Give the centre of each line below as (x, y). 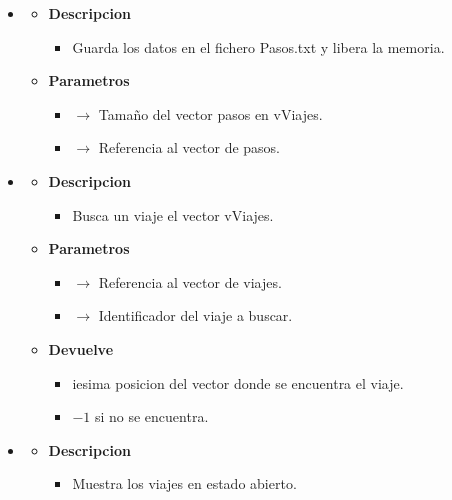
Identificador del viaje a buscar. (195, 315)
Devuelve (81, 348)
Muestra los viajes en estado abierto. (184, 483)
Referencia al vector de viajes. (190, 281)
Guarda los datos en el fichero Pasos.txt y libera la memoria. (258, 46)
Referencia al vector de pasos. (189, 147)
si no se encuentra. (151, 416)
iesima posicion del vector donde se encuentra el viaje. (238, 382)
